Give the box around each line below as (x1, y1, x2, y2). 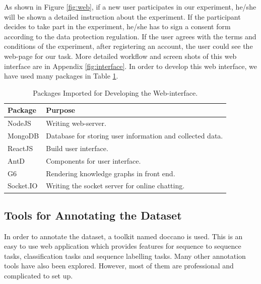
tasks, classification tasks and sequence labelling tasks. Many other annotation (4, 250, 246, 261)
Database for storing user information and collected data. (46, 130, 223, 141)
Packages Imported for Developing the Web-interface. (33, 87, 198, 98)
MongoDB (8, 130, 39, 141)
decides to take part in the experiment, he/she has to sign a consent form (4, 21, 231, 32)
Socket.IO (8, 180, 38, 191)
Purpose (46, 105, 75, 115)
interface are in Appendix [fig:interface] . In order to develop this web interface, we (4, 60, 257, 71)
